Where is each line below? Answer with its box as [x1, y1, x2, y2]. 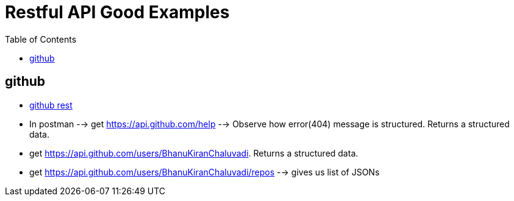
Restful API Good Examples [5, 2, 230, 23]
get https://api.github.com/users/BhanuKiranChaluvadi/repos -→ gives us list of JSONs [29, 166, 380, 177]
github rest [29, 99, 73, 110]
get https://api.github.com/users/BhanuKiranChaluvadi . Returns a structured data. [29, 147, 359, 158]
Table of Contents [5, 33, 77, 44]
